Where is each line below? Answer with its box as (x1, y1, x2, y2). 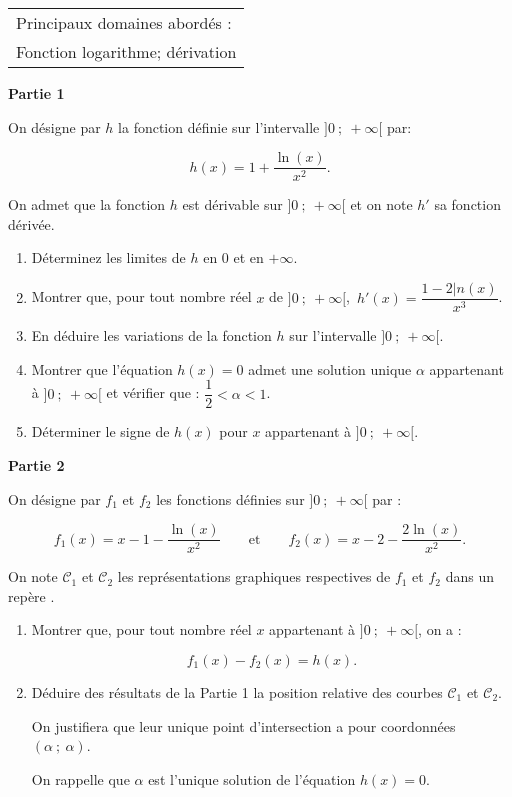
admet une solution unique (248, 358, 412, 379)
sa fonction (434, 194, 501, 215)
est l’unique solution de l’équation (148, 768, 356, 789)
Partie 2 (8, 454, 65, 475)
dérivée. (8, 213, 55, 234)
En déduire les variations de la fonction (31, 325, 272, 346)
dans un (445, 566, 494, 587)
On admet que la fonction (8, 194, 166, 215)
